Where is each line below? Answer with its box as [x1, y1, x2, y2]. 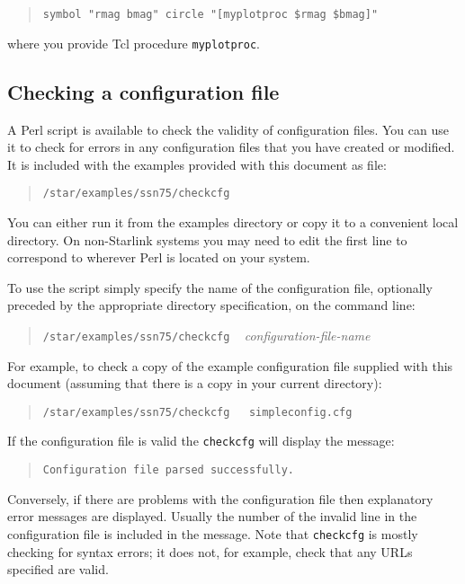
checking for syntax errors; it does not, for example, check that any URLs [7, 542, 413, 561]
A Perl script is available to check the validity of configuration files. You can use [7, 119, 449, 138]
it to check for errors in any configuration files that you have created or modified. [7, 137, 455, 156]
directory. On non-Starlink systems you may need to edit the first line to [7, 230, 407, 249]
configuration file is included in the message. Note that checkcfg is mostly [7, 524, 418, 543]
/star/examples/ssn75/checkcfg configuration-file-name [42, 325, 371, 344]
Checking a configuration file [7, 77, 280, 105]
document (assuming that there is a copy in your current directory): [7, 374, 382, 393]
